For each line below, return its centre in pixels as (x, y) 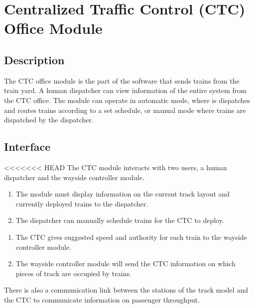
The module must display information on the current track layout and (123, 194)
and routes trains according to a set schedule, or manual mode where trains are (125, 110)
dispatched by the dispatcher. (49, 120)
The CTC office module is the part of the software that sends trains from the (122, 80)
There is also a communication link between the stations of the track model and (126, 290)
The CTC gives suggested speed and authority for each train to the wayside (131, 237)
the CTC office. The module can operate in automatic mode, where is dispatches (127, 100)
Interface (27, 147)
